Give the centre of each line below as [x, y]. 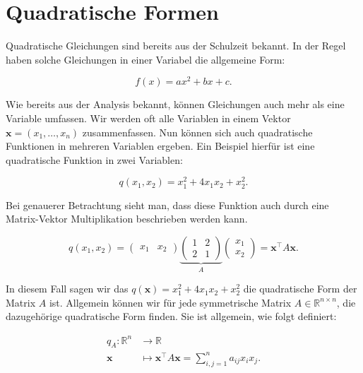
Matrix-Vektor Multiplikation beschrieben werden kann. [127, 219]
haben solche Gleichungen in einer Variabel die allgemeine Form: [145, 59]
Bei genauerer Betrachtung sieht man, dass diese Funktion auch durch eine [167, 205]
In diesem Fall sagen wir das [67, 289]
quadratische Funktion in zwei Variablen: [94, 159]
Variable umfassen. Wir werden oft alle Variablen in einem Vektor [148, 118]
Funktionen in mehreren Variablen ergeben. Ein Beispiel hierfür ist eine [160, 146]
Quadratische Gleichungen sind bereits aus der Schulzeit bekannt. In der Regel [176, 46]
